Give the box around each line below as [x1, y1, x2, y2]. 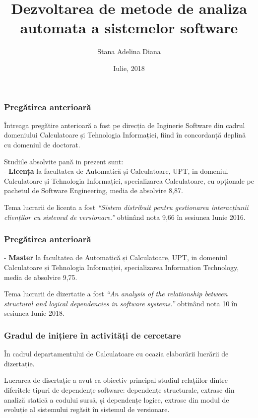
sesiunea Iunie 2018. [4, 308, 64, 318]
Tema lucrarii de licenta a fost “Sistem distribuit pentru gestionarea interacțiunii [4, 202, 249, 212]
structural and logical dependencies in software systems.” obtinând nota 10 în [4, 298, 238, 308]
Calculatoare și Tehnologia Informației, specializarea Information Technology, [4, 262, 239, 272]
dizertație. [4, 358, 35, 368]
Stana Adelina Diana [97, 46, 161, 57]
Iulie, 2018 [113, 63, 145, 73]
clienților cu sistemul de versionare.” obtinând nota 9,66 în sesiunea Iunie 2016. [4, 211, 246, 222]
